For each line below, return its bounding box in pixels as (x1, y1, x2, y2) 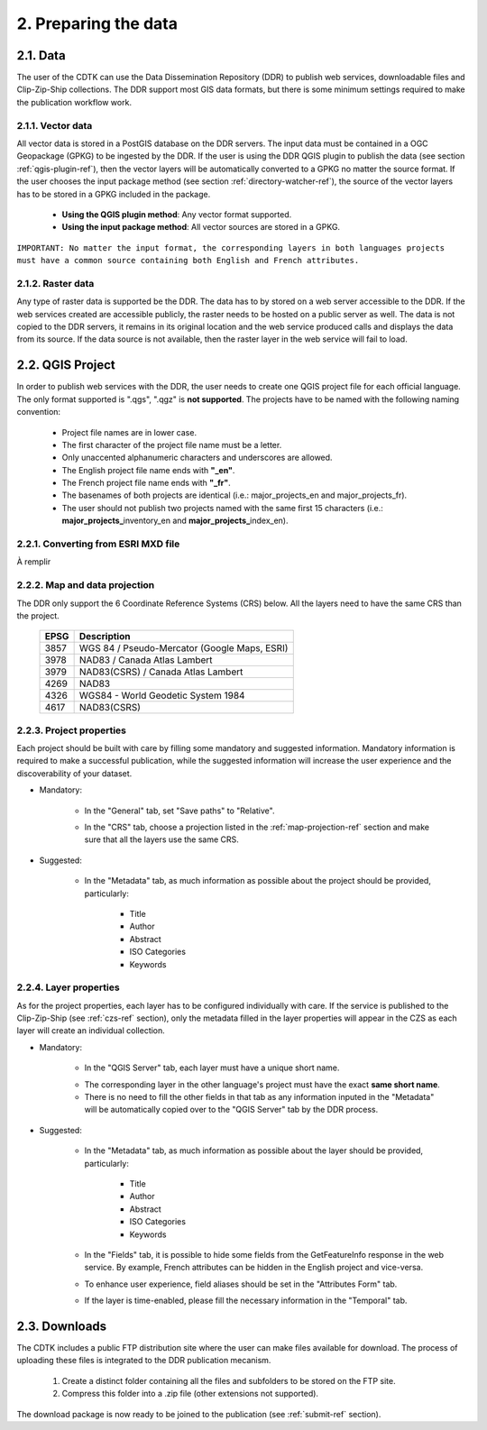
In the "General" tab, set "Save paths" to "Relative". (84, 805, 275, 816)
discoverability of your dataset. (16, 767, 133, 779)
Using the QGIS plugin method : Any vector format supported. (61, 208, 292, 220)
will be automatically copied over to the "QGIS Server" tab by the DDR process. (84, 1105, 379, 1115)
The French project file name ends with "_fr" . (61, 478, 232, 489)
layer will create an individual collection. (16, 1025, 166, 1036)
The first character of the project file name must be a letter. (61, 439, 282, 450)
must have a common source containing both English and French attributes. (16, 255, 360, 266)
